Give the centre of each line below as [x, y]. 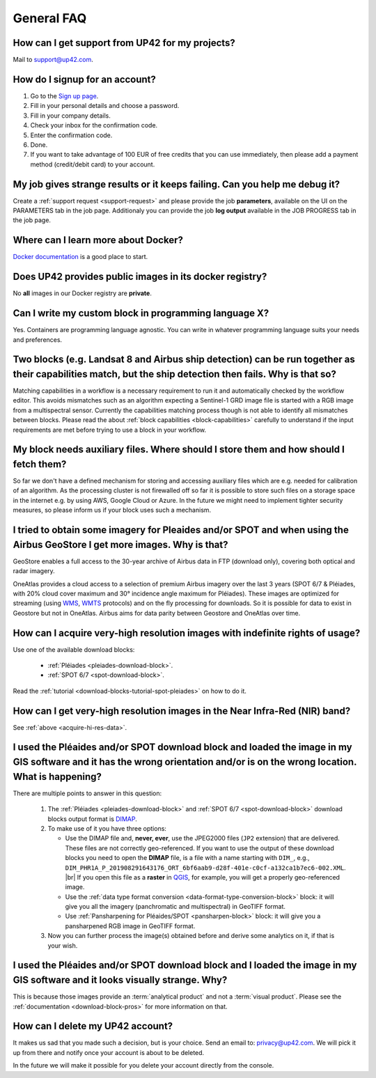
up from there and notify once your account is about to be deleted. [109, 1052]
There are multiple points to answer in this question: [87, 793]
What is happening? [57, 776]
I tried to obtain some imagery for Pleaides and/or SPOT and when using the [181, 530]
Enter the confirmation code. [71, 135]
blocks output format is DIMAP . [92, 819]
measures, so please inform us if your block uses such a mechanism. [112, 510]
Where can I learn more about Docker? [98, 240]
